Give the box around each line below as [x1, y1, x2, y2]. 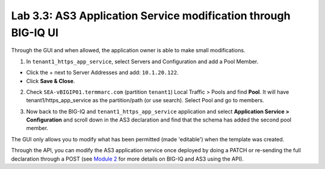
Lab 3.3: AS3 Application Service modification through [11, 9, 291, 22]
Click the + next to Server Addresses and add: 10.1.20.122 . [26, 69, 179, 76]
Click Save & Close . [26, 77, 75, 84]
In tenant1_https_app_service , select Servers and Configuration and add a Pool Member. [26, 58, 259, 65]
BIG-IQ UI [11, 26, 59, 39]
